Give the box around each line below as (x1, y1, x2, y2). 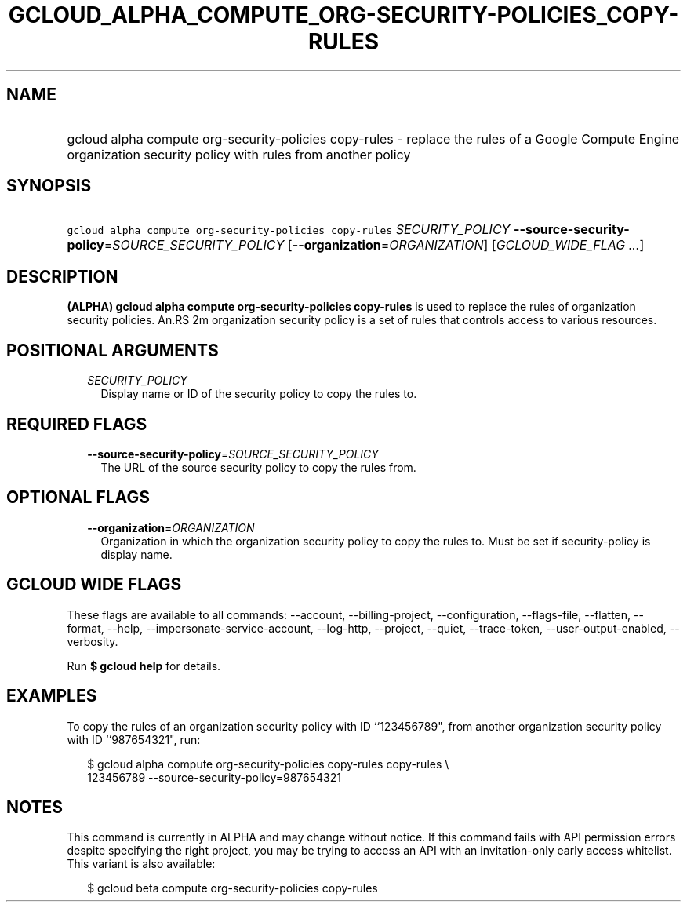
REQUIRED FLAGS (6, 414, 147, 434)
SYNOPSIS (6, 176, 92, 196)
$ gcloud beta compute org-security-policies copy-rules (87, 881, 378, 895)
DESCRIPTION (6, 266, 118, 286)
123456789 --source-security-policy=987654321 (87, 770, 341, 784)
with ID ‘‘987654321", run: (67, 732, 201, 746)
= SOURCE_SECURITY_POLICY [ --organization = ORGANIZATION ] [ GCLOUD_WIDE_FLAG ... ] (104, 237, 645, 253)
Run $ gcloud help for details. (67, 658, 221, 673)
